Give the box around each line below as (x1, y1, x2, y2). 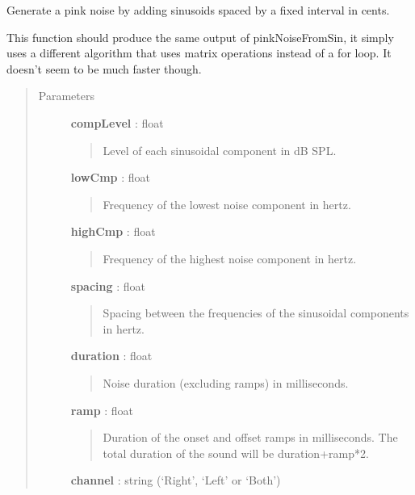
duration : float (70, 347, 153, 364)
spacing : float (70, 277, 145, 294)
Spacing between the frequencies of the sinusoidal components (103, 304, 409, 321)
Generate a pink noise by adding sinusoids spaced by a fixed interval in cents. (6, 2, 390, 18)
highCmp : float (70, 223, 156, 240)
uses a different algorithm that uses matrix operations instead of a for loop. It (6, 44, 392, 61)
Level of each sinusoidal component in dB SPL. (103, 141, 337, 158)
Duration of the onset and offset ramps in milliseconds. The (103, 429, 398, 446)
